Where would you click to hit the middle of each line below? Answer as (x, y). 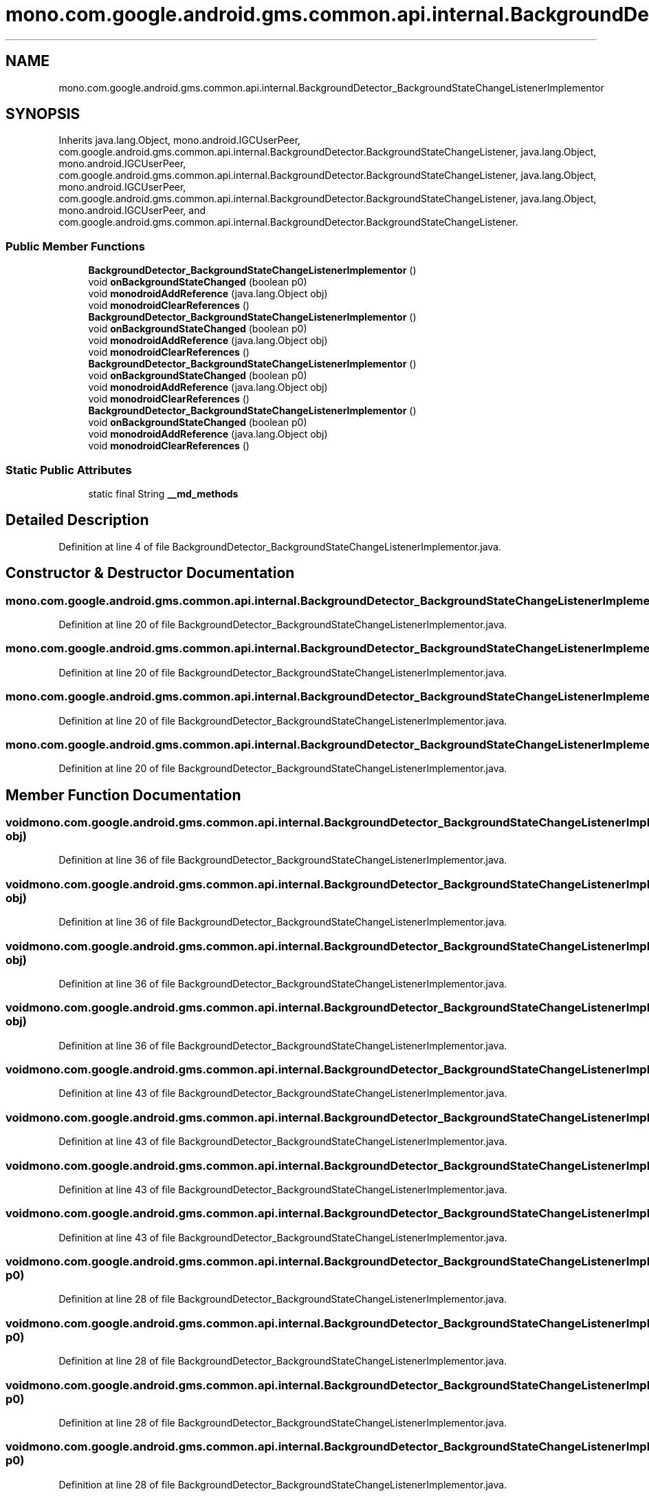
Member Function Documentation (123, 795)
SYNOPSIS (43, 114)
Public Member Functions (75, 246)
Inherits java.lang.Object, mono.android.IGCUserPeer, (180, 140)
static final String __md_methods (163, 493)
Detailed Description (77, 520)
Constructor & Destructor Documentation (150, 573)
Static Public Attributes (69, 470)
